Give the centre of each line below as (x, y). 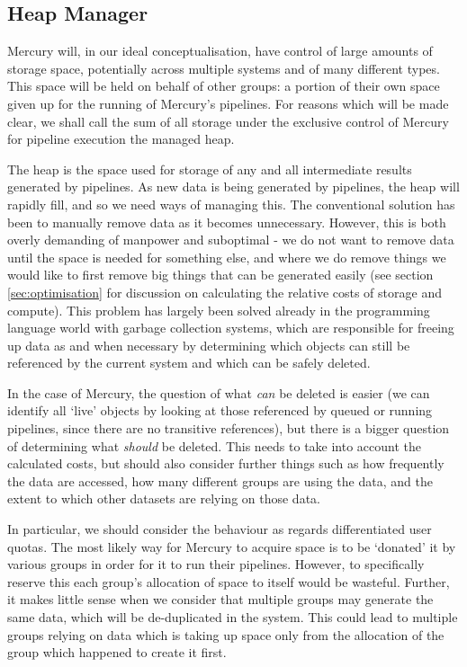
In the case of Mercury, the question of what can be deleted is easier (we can (219, 392)
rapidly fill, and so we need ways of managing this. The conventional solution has (231, 204)
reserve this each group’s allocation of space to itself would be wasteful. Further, (229, 581)
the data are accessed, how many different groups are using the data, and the (220, 480)
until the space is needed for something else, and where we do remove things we (227, 257)
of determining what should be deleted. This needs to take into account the (215, 445)
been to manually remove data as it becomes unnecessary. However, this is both (227, 222)
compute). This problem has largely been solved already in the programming (219, 310)
